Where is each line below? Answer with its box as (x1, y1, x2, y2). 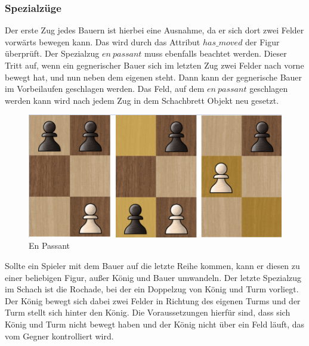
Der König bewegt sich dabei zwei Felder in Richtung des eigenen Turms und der (5, 294, 301, 307)
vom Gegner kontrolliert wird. (5, 329, 114, 342)
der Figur (245, 35, 280, 48)
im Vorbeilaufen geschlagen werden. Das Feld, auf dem (5, 82, 205, 95)
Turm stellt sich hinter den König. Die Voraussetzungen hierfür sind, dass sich (5, 306, 291, 319)
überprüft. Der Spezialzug (5, 47, 100, 60)
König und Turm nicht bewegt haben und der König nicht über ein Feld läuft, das (5, 317, 305, 330)
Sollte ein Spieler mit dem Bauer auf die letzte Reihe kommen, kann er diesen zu (5, 259, 300, 271)
